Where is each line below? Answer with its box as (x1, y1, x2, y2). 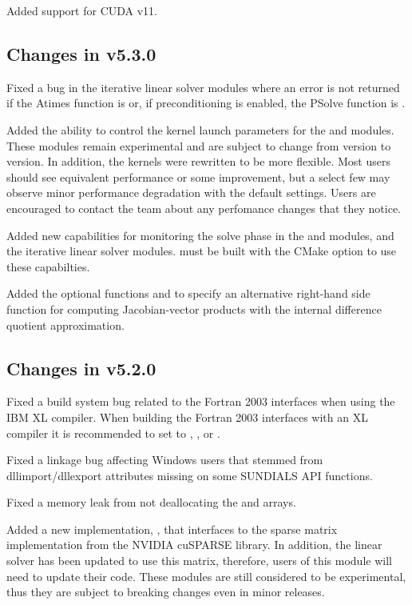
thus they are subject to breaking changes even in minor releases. (6, 583, 325, 600)
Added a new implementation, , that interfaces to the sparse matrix (6, 520, 338, 537)
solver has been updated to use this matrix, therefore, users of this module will (6, 552, 392, 569)
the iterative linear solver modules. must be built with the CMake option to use (6, 242, 397, 259)
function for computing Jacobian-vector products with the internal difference (6, 300, 382, 317)
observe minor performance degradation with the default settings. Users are (6, 184, 376, 201)
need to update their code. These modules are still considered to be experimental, (6, 567, 406, 584)
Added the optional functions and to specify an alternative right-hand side (6, 285, 370, 302)
